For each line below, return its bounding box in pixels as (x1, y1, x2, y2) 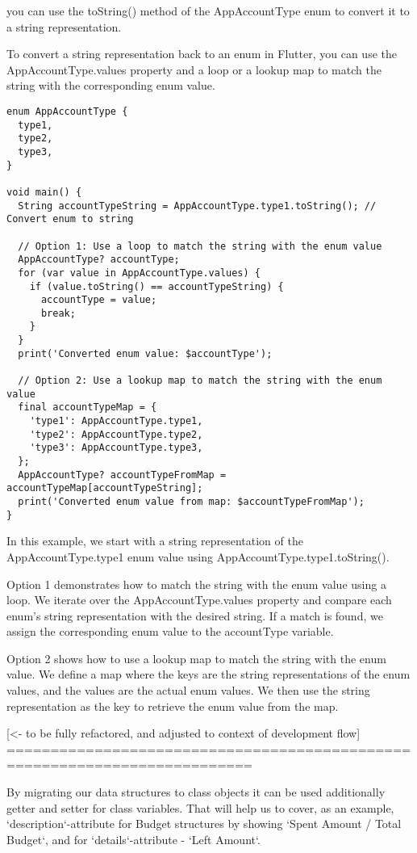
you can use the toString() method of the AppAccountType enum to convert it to (6, 2, 410, 19)
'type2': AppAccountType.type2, (29, 428, 203, 440)
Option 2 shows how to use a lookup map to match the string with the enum (6, 649, 386, 666)
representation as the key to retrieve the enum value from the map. (6, 697, 339, 714)
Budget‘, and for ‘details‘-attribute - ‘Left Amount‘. (6, 830, 261, 847)
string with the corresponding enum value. (6, 77, 215, 94)
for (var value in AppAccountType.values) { (18, 267, 261, 279)
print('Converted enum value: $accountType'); (18, 347, 273, 359)
